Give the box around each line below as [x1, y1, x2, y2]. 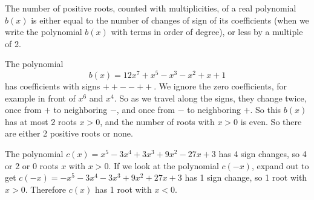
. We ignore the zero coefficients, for [154, 80, 287, 92]
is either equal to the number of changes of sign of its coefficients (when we [31, 13, 309, 26]
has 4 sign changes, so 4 [218, 147, 307, 160]
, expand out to [251, 159, 309, 172]
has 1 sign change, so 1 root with [185, 171, 307, 184]
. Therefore [25, 182, 67, 195]
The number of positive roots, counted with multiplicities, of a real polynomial [5, 2, 296, 14]
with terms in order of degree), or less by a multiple [111, 25, 303, 38]
